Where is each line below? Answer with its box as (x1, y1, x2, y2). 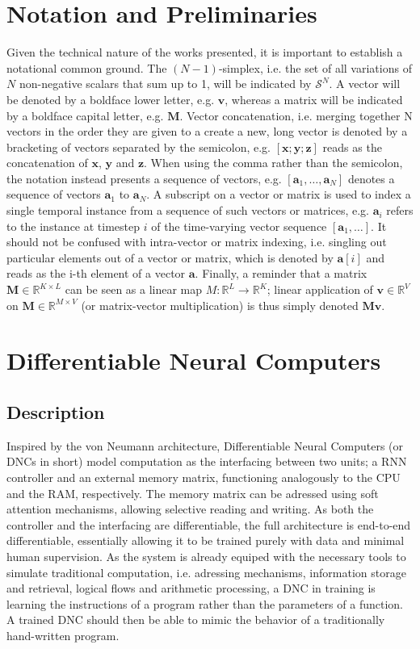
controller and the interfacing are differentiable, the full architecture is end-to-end (6, 516, 411, 533)
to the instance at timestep (6, 217, 141, 234)
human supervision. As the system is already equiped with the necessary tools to (6, 547, 406, 564)
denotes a (347, 170, 395, 186)
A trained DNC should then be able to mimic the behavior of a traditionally (6, 611, 385, 628)
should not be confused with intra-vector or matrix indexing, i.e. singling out (6, 233, 387, 250)
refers (386, 202, 414, 219)
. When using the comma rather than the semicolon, (144, 154, 403, 171)
